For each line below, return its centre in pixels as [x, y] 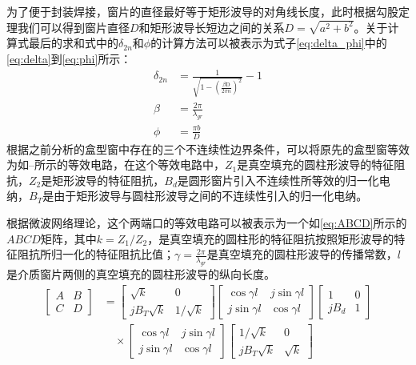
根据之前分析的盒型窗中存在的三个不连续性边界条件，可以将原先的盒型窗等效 [208, 148]
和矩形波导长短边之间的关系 [212, 27]
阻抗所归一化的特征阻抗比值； [96, 254]
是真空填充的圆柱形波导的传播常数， [302, 254]
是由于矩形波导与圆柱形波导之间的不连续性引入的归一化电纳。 [205, 196]
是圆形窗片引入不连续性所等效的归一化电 [284, 180]
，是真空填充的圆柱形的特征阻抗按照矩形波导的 [271, 238]
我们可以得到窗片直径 [73, 27]
